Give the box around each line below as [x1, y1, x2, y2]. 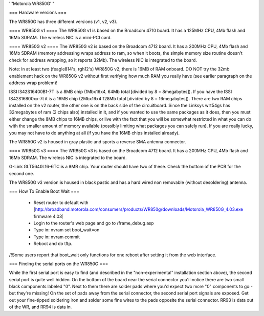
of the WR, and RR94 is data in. [9, 304, 72, 310]
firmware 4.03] [33, 213, 64, 219]
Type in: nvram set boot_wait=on [33, 227, 100, 233]
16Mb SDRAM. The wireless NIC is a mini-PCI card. [9, 34, 112, 40]
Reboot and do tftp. [33, 241, 73, 247]
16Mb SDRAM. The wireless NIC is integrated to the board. [9, 155, 127, 160]
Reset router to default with [33, 200, 88, 205]
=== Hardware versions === [9, 10, 67, 16]
